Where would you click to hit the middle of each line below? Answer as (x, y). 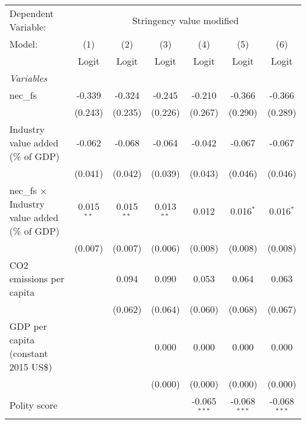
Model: (24, 44)
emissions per (37, 278)
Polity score (34, 405)
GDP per (28, 326)
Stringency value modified (185, 20)
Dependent (32, 13)
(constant (29, 353)
